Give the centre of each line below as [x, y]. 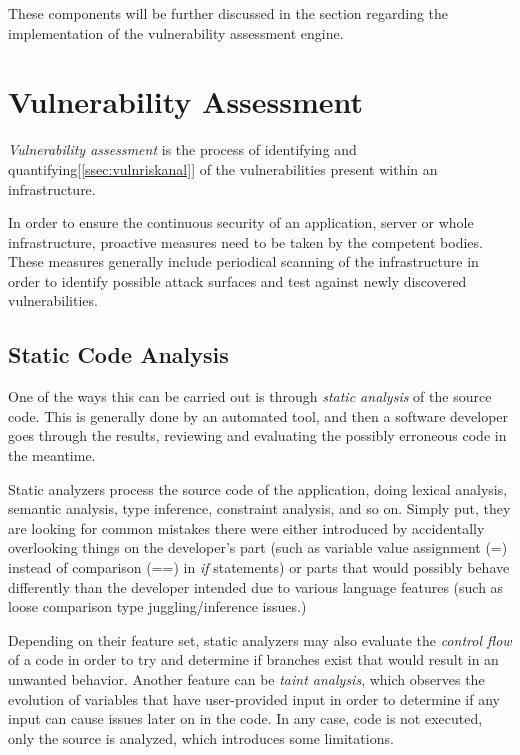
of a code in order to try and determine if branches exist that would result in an [253, 659]
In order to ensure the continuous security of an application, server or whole [241, 222]
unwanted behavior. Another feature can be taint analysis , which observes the [246, 678]
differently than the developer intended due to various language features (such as [256, 586]
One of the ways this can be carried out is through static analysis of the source [250, 396]
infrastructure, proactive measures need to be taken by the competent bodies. [245, 241]
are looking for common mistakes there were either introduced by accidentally [246, 527]
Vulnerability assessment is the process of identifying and [182, 149]
